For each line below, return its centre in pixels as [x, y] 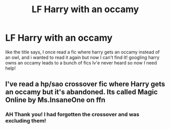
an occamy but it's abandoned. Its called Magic [82, 92]
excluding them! [26, 121]
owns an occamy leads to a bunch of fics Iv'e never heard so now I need [81, 62]
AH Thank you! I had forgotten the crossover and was [72, 114]
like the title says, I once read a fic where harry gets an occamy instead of [82, 52]
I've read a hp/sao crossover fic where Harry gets [85, 84]
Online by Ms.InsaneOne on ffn [55, 100]
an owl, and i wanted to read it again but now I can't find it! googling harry [82, 57]
